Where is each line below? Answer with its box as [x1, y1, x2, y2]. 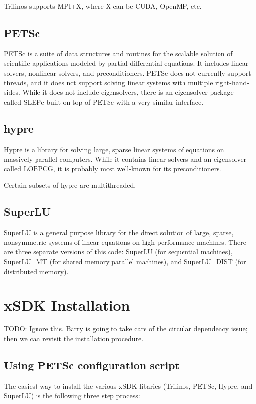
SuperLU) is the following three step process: [4, 390, 140, 401]
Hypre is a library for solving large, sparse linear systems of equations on [4, 144, 224, 154]
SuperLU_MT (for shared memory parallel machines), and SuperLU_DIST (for [4, 256, 246, 266]
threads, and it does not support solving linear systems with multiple [4, 77, 213, 87]
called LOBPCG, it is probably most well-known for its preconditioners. [4, 163, 221, 173]
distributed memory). [4, 266, 69, 276]
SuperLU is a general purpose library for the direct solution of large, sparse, [4, 227, 234, 238]
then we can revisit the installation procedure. [4, 333, 144, 343]
